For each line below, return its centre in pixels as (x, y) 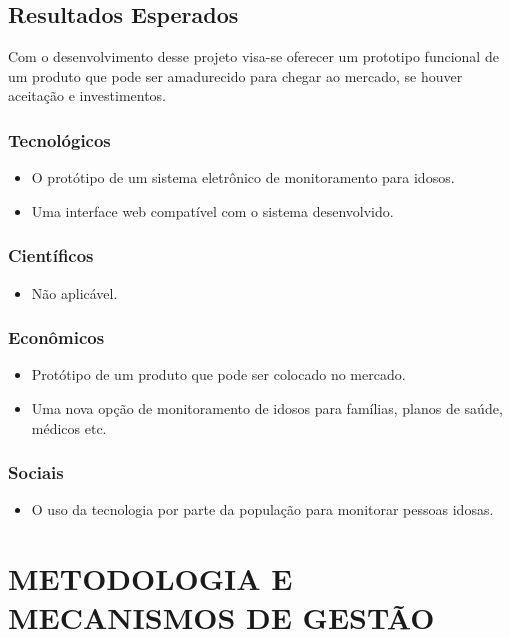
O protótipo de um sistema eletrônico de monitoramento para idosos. (243, 177)
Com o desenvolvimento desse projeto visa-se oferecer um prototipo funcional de (253, 56)
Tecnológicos (59, 139)
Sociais (36, 472)
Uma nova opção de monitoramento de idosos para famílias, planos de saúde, (267, 408)
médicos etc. (69, 427)
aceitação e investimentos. (87, 95)
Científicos (51, 255)
